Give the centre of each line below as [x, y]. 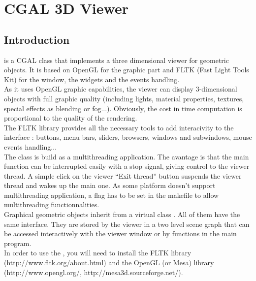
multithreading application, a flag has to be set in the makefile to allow [112, 195]
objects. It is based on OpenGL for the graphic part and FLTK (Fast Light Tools [127, 70]
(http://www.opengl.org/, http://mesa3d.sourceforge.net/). [94, 272]
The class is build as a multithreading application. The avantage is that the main [127, 156]
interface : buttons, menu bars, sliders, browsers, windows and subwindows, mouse [128, 137]
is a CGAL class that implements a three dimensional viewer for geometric [116, 60]
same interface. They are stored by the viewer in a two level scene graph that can [127, 224]
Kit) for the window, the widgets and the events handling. [92, 79]
